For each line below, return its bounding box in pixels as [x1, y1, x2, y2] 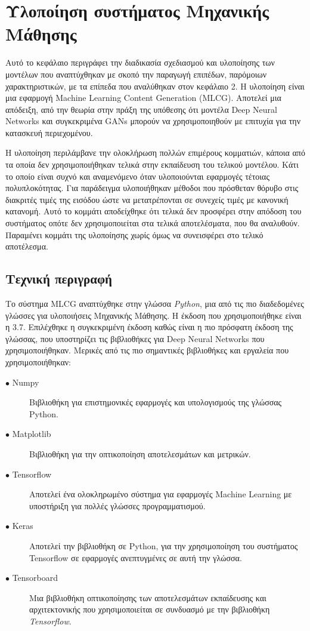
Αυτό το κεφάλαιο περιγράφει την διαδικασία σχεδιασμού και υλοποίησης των [5, 56, 275, 69]
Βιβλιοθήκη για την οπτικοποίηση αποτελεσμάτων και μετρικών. [29, 447, 251, 460]
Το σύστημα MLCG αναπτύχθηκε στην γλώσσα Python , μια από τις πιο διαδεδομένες [5, 297, 304, 310]
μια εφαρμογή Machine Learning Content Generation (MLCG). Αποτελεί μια [5, 91, 281, 104]
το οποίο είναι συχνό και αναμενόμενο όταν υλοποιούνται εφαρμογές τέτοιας [5, 170, 269, 182]
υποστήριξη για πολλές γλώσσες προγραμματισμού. [29, 499, 206, 512]
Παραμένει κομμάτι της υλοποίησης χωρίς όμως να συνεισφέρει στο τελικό [5, 228, 263, 241]
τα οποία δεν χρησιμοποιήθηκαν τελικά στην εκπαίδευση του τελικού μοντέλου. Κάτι [5, 158, 299, 171]
